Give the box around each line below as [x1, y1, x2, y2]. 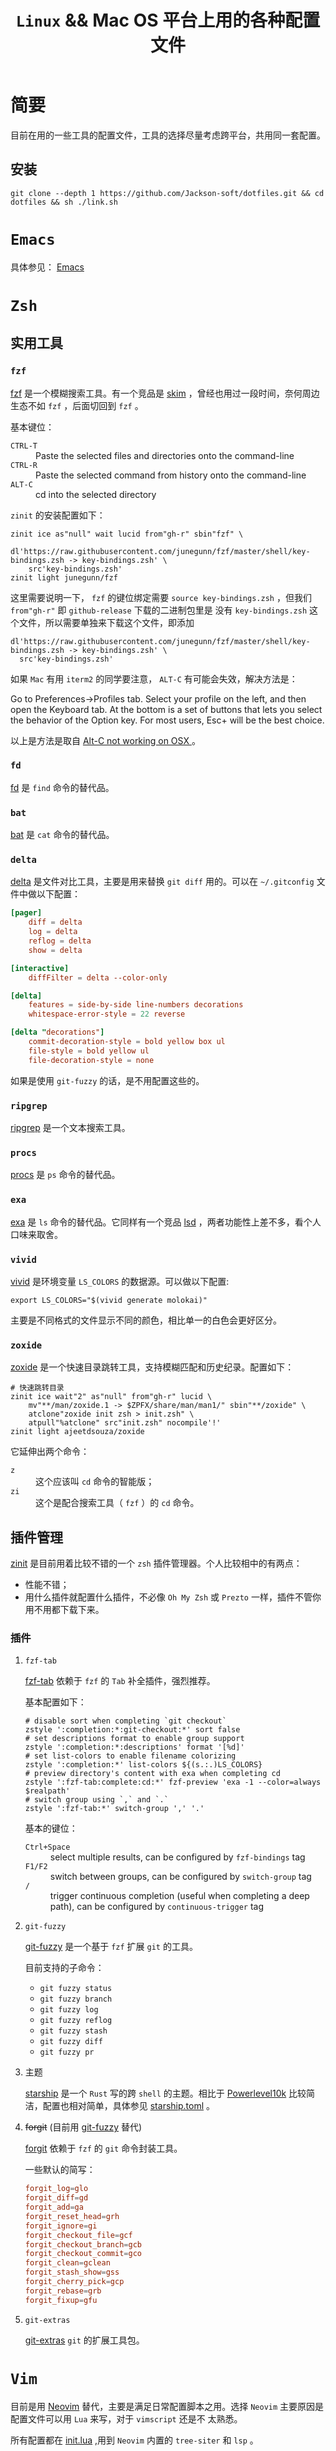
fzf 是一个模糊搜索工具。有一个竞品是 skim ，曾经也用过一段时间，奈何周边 [10, 387, 320, 399]
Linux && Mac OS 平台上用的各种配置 [15, 9, 321, 32]
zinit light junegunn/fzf [10, 572, 118, 583]
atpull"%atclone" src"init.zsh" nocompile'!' [28, 1418, 222, 1428]
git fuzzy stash [39, 2026, 108, 2036]
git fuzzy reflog [39, 2016, 113, 2026]
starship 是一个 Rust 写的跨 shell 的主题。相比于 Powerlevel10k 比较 [24, 2087, 307, 2100]
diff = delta [28, 917, 83, 928]
